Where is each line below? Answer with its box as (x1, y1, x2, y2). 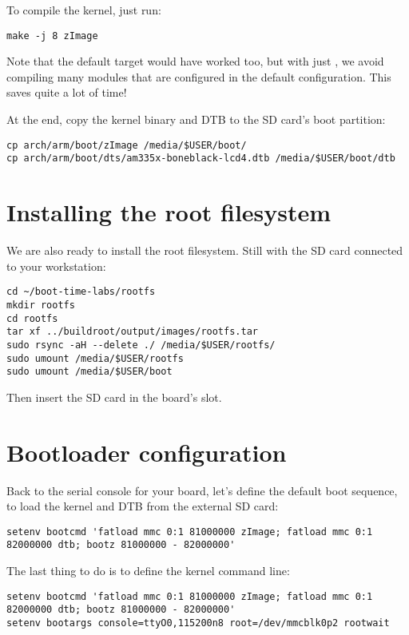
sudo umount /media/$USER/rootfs (6, 352, 184, 364)
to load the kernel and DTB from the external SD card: (6, 498, 279, 514)
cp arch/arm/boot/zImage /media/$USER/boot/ (6, 139, 247, 151)
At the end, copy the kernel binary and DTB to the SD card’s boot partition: (6, 111, 386, 128)
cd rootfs (6, 312, 58, 324)
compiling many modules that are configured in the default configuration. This (6, 68, 391, 85)
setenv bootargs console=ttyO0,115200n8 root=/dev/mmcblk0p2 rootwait (6, 617, 390, 629)
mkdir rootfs (6, 299, 75, 311)
